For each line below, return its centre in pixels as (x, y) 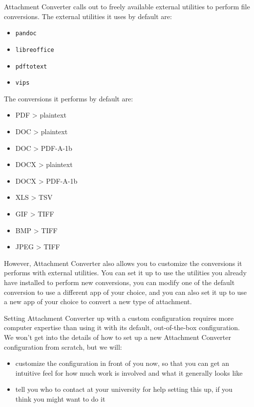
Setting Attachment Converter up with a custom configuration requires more (119, 318)
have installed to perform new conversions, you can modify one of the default (119, 282)
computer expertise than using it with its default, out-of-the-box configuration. (122, 327)
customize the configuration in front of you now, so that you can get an (122, 363)
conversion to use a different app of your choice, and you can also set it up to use (126, 292)
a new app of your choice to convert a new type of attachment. (98, 301)
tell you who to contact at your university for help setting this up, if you (124, 389)
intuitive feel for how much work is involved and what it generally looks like (129, 372)
